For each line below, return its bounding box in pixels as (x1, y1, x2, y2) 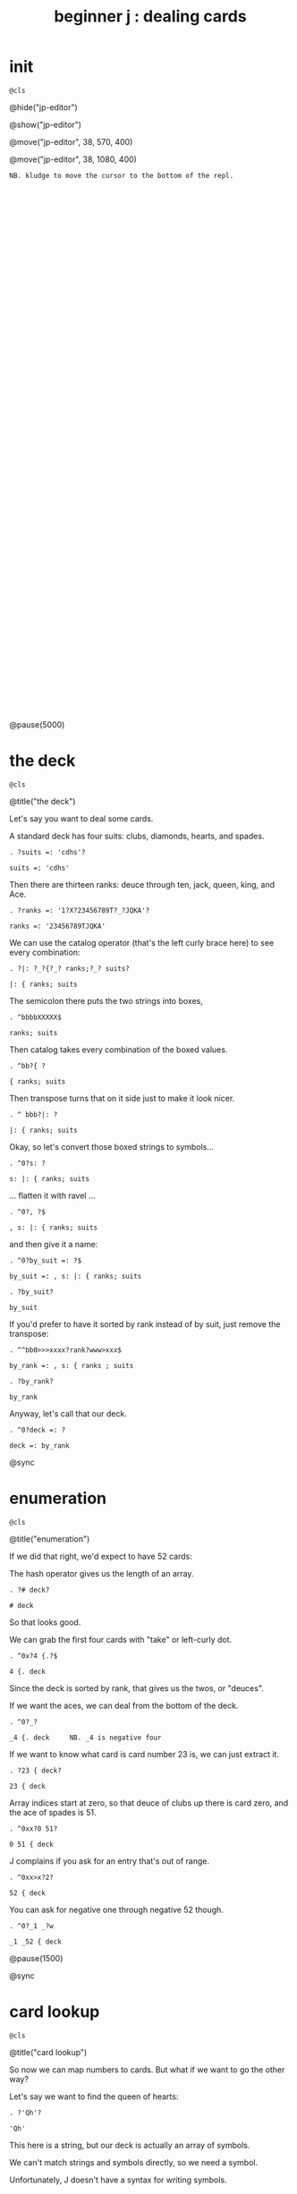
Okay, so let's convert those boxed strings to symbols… (9, 1141, 215, 1152)
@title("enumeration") (9, 1533, 90, 1544)
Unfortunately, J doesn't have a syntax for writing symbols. (9, 2174, 227, 2185)
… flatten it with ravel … (9, 1190, 96, 1201)
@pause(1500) (9, 1952, 64, 1963)
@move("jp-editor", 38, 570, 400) (9, 136, 133, 147)
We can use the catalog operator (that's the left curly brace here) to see (9, 937, 275, 948)
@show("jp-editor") (9, 119, 82, 130)
